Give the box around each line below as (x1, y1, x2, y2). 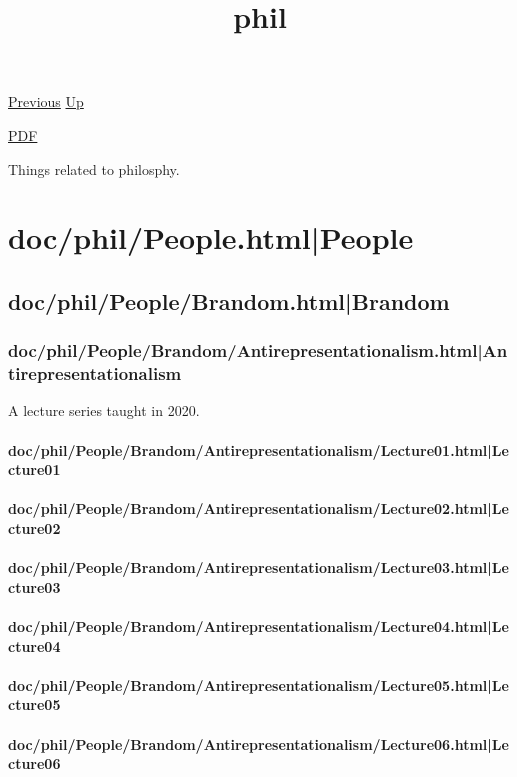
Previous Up (8, 91, 84, 112)
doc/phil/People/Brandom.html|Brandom (8, 285, 450, 316)
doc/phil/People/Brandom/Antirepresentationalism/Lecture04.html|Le (8, 615, 509, 636)
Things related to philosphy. (8, 158, 180, 179)
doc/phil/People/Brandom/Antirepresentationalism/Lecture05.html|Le (8, 674, 509, 695)
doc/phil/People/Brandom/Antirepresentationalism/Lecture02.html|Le (8, 498, 509, 519)
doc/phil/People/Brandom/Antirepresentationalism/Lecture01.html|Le (8, 439, 509, 460)
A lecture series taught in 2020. (8, 400, 200, 421)
